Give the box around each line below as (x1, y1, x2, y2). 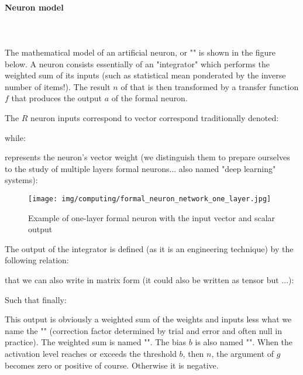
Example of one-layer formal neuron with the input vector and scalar (28, 211, 276, 223)
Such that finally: (5, 293, 67, 305)
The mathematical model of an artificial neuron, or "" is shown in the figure (5, 46, 276, 58)
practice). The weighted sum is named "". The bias (5, 336, 187, 348)
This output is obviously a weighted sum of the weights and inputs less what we (5, 313, 292, 325)
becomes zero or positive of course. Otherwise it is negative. (5, 359, 219, 371)
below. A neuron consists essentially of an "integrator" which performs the (5, 57, 270, 70)
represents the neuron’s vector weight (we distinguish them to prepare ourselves (5, 151, 290, 163)
